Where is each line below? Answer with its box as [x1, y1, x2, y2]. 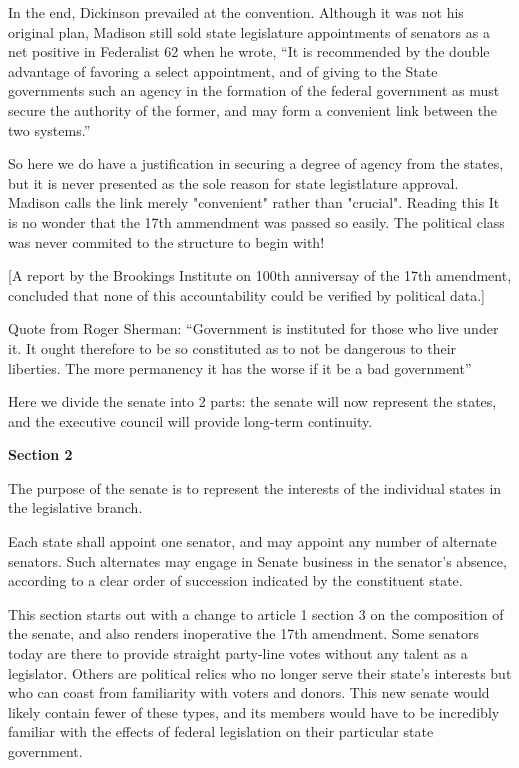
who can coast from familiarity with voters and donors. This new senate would [8, 682, 490, 703]
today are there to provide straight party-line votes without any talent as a [8, 643, 468, 664]
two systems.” [8, 119, 91, 140]
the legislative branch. [8, 497, 143, 518]
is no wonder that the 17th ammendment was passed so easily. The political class [8, 211, 505, 232]
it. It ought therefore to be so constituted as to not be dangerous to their [8, 337, 457, 358]
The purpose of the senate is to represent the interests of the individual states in [8, 477, 502, 498]
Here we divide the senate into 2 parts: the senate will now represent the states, [8, 391, 497, 412]
